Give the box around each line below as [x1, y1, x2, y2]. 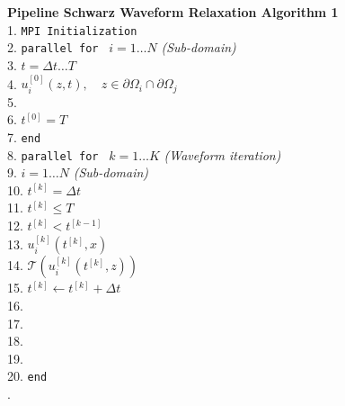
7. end [7, 127, 41, 146]
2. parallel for [7, 38, 99, 57]
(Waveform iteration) [164, 145, 281, 164]
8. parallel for [7, 145, 99, 164]
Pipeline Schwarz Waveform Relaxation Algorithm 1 [7, 3, 339, 21]
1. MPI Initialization [7, 20, 137, 39]
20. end [7, 366, 48, 385]
